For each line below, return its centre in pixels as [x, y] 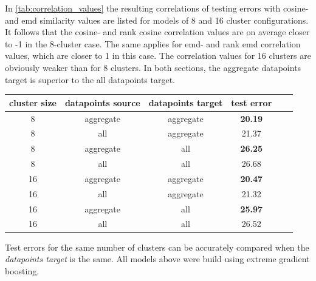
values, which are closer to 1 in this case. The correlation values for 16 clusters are [158, 56]
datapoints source [102, 102]
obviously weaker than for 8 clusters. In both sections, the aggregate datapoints [153, 67]
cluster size [33, 102]
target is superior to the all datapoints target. [90, 79]
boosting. [22, 270]
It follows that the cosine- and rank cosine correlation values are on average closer [157, 32]
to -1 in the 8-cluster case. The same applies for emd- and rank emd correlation [153, 43]
